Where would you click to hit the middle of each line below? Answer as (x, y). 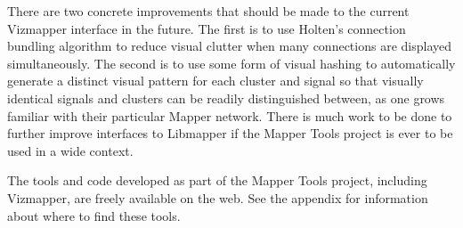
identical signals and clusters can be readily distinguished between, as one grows (226, 98)
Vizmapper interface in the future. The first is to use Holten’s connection (207, 28)
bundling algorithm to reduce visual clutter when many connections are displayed (229, 46)
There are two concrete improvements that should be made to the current (208, 11)
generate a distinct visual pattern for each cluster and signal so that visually (215, 81)
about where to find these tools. (94, 215)
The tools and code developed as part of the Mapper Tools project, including (217, 180)
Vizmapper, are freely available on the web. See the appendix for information (218, 197)
